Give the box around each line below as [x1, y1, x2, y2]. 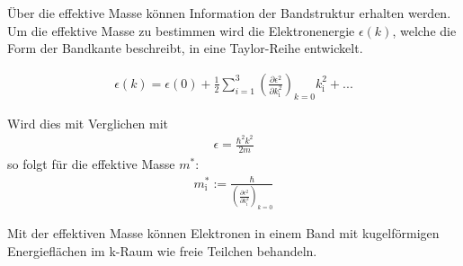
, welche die [392, 21, 457, 40]
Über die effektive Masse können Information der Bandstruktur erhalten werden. [7, 4, 451, 22]
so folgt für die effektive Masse [7, 155, 175, 173]
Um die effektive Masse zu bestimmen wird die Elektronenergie [7, 21, 355, 40]
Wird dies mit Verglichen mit [7, 113, 169, 132]
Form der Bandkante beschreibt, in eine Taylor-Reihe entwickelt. [7, 39, 363, 58]
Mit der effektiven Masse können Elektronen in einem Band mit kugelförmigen [7, 224, 440, 243]
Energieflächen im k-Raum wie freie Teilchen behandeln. [7, 241, 317, 260]
